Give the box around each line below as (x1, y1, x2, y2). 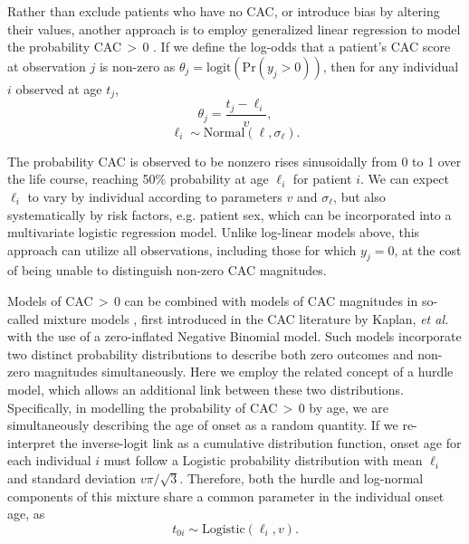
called (7, 309, 39, 328)
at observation (7, 56, 86, 75)
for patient (292, 169, 352, 188)
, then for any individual (322, 56, 459, 75)
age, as (7, 504, 45, 523)
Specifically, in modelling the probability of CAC (7, 397, 278, 416)
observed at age (15, 79, 102, 98)
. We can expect (359, 169, 449, 188)
